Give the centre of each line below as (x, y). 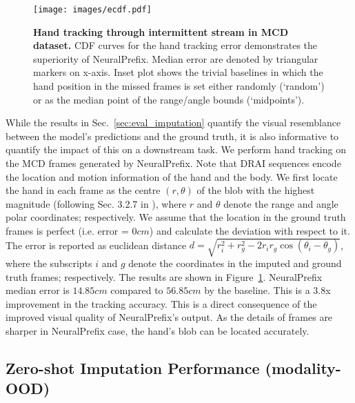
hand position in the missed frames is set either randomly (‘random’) (179, 86)
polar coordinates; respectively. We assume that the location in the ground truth (176, 217)
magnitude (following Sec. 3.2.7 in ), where (96, 203)
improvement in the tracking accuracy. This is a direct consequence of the (161, 303)
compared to (137, 290)
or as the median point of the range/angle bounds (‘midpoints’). (169, 99)
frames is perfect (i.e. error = (67, 230)
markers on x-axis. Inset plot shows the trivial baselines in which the (178, 72)
